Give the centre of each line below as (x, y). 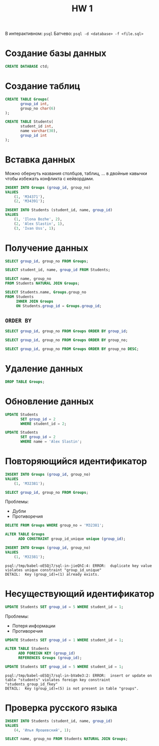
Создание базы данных (56, 53)
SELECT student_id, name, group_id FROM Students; (58, 270)
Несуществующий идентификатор (80, 594)
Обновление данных (49, 401)
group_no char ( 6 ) (38, 108)
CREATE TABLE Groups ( (27, 99)
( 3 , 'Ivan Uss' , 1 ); (35, 228)
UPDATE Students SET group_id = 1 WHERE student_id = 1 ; (64, 640)
